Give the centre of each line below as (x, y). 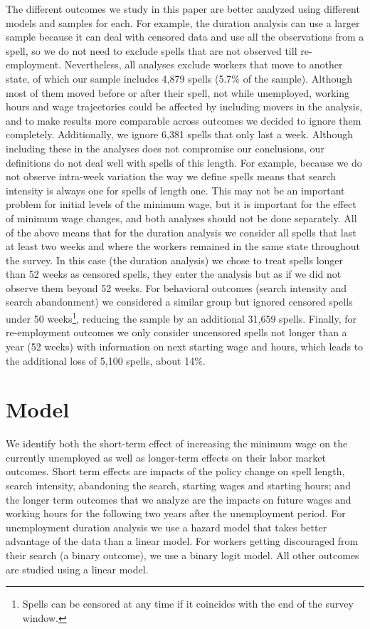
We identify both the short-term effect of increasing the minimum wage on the (177, 443)
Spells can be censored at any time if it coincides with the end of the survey (188, 604)
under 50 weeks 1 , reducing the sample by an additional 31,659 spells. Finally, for (181, 317)
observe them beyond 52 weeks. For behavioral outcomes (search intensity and (176, 287)
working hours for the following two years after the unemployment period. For (176, 513)
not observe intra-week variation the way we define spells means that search (171, 176)
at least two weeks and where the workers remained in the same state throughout (183, 246)
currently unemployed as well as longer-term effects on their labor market (166, 457)
